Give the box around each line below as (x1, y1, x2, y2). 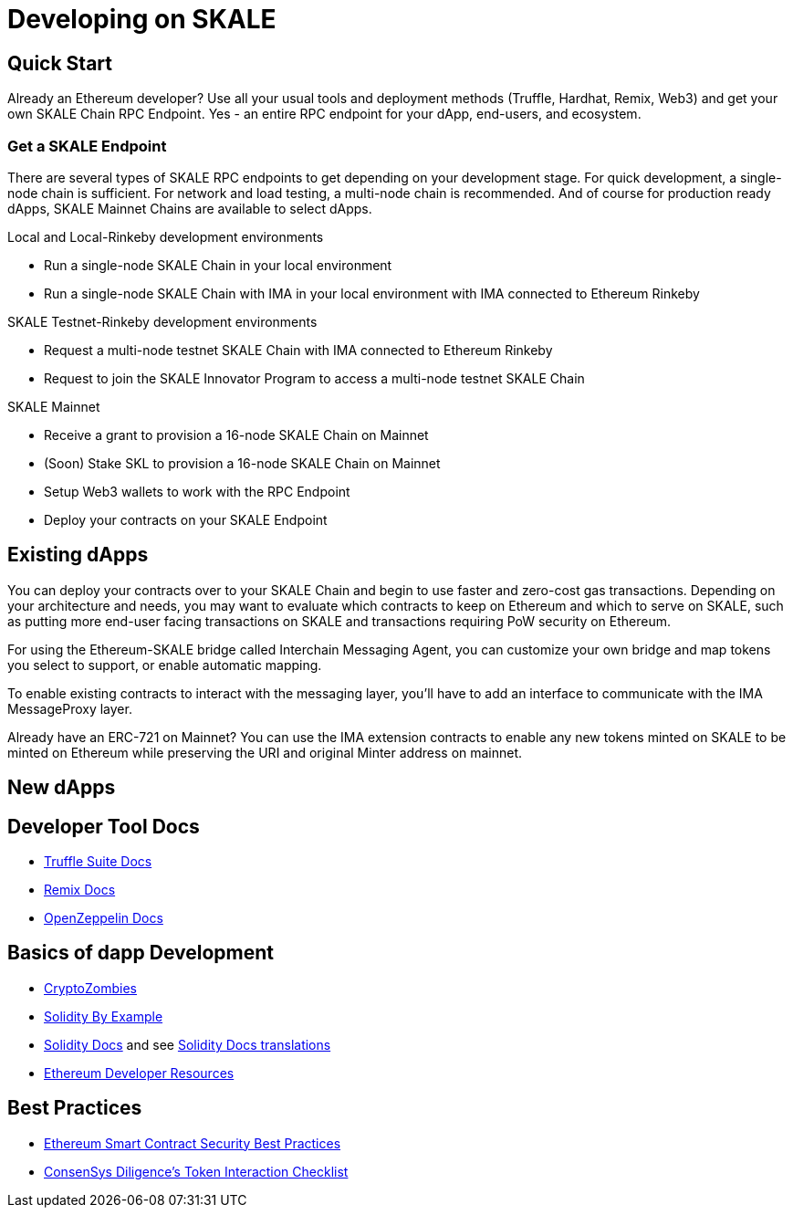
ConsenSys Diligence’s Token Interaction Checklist (44, 1163, 349, 1179)
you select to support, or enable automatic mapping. (7, 656, 322, 673)
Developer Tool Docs (7, 814, 200, 838)
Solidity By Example (44, 1008, 163, 1024)
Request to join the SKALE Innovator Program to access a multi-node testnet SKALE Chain (44, 370, 585, 386)
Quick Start (7, 51, 112, 75)
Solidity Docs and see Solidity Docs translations (44, 1036, 331, 1053)
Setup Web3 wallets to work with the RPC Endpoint (44, 483, 350, 499)
